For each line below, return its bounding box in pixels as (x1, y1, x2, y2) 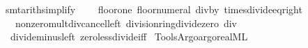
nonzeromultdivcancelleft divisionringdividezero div (15, 15, 237, 30)
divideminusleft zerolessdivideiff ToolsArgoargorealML (10, 29, 248, 44)
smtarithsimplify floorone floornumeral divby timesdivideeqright (5, 2, 302, 16)
